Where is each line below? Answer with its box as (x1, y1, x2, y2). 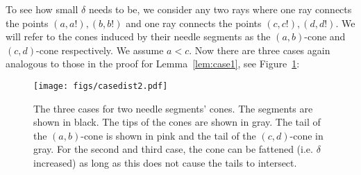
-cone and (304, 29, 346, 44)
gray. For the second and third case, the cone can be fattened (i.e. (33, 142, 313, 156)
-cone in (289, 128, 324, 142)
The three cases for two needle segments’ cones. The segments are (33, 101, 313, 115)
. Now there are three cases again (189, 42, 330, 57)
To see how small (6, 2, 78, 16)
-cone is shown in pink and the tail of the (81, 128, 256, 142)
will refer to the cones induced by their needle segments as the (6, 29, 271, 44)
